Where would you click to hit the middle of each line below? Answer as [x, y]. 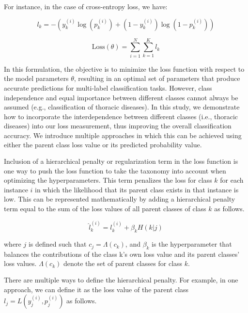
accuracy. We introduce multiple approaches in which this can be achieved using [123, 135]
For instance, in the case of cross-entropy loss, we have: [86, 6]
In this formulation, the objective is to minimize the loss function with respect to [124, 69]
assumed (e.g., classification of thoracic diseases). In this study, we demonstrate [122, 107]
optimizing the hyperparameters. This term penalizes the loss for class [108, 180]
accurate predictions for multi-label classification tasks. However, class [108, 87]
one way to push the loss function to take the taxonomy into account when [115, 170]
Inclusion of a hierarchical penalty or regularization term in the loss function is [121, 161]
